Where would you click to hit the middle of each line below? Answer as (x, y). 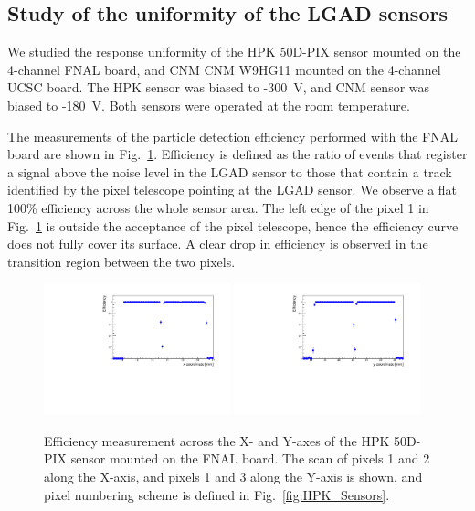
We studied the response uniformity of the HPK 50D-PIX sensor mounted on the (234, 52)
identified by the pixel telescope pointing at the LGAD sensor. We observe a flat (232, 190)
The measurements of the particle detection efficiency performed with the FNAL (232, 136)
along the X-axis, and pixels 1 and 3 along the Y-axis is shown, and (233, 476)
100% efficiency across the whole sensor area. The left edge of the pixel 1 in (218, 207)
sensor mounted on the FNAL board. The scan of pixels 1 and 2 (250, 458)
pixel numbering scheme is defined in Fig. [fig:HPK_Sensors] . (217, 494)
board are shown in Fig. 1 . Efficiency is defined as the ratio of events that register (237, 154)
